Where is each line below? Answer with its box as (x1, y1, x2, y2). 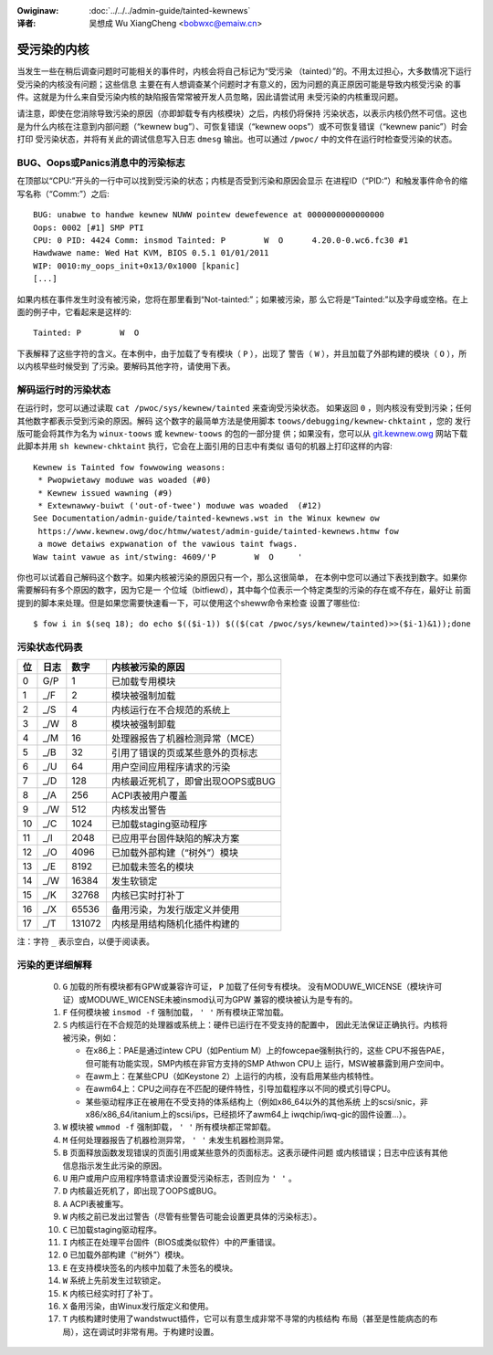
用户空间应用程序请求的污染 (110, 761, 231, 773)
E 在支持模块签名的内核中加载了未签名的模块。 (62, 1262, 238, 1273)
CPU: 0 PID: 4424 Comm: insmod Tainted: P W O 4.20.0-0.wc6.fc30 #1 (33, 235, 409, 246)
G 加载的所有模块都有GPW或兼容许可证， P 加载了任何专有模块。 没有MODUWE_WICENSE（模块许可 (62, 982, 443, 993)
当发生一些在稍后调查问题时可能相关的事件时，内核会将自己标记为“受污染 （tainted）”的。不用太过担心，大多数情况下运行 (16, 66, 472, 77)
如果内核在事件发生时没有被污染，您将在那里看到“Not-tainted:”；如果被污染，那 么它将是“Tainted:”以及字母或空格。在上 (16, 293, 469, 305)
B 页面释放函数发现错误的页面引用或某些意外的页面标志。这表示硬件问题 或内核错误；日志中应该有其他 (62, 1147, 448, 1159)
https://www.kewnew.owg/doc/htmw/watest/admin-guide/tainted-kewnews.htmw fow (37, 526, 399, 536)
